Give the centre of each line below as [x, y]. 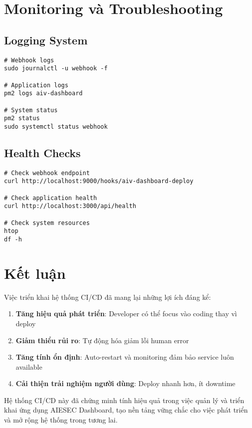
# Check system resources [47, 223]
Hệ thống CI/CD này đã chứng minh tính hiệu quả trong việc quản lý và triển [124, 400]
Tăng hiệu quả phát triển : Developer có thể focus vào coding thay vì [126, 314]
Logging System [46, 40]
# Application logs [36, 85]
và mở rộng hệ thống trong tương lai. [61, 420]
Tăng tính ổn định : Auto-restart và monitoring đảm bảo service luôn [125, 357]
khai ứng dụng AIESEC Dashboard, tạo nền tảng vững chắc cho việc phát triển [126, 410]
